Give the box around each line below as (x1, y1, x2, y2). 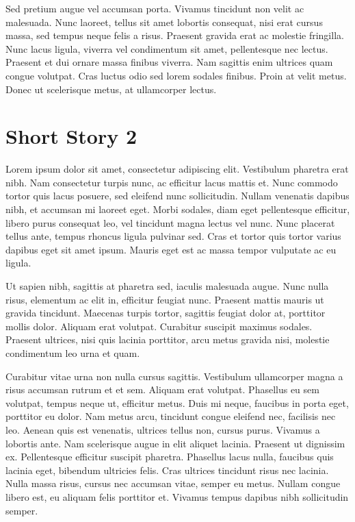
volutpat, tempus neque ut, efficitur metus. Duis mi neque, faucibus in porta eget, (5, 395, 349, 410)
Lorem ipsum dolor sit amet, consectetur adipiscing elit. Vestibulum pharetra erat (5, 162, 349, 176)
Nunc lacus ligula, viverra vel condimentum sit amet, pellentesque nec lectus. (5, 41, 328, 55)
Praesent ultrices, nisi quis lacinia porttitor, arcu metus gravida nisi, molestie (5, 332, 330, 347)
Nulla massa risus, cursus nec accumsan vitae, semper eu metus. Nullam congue (5, 476, 341, 490)
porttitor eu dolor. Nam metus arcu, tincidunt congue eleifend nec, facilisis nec (5, 409, 336, 423)
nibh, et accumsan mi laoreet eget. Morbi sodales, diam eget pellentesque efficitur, (5, 202, 350, 216)
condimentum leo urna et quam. (5, 346, 140, 360)
